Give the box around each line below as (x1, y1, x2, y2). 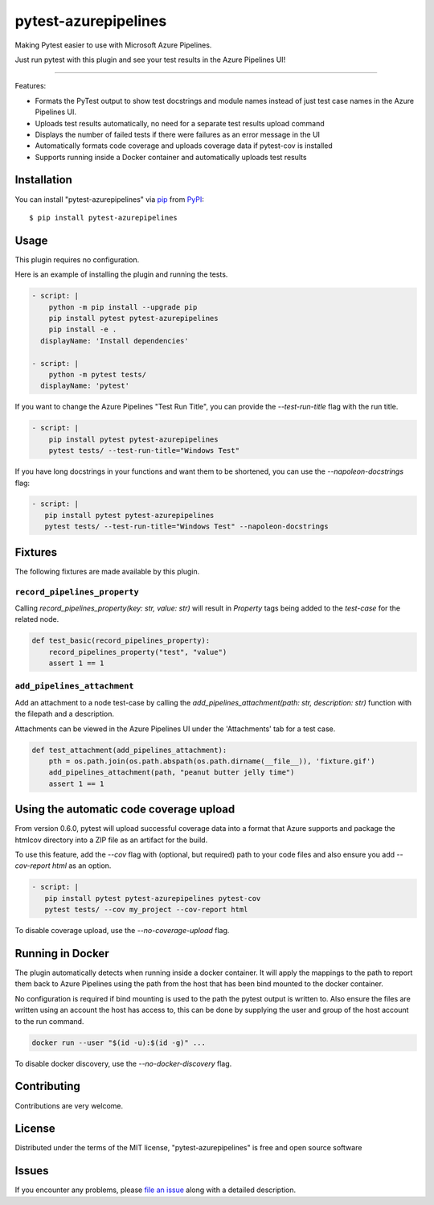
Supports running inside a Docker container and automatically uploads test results (35, 152, 307, 162)
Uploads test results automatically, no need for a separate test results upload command (35, 118, 325, 128)
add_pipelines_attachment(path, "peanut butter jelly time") (48, 768, 295, 777)
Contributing (14, 1080, 80, 1093)
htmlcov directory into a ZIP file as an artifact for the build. (14, 835, 208, 845)
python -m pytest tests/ (48, 370, 147, 379)
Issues (14, 1164, 49, 1178)
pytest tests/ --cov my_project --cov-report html (44, 905, 248, 915)
